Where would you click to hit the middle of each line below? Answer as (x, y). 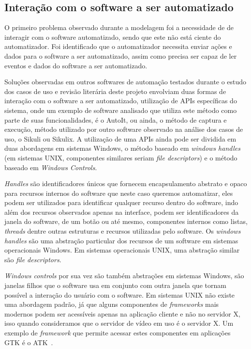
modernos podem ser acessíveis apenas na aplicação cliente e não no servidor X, (122, 313)
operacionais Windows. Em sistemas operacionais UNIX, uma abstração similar (122, 250)
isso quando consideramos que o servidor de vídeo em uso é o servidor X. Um (119, 323)
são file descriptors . (33, 259)
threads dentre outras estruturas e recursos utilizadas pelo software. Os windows (123, 231)
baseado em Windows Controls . (51, 167)
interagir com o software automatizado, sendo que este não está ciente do (113, 37)
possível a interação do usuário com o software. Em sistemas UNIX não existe (120, 294)
